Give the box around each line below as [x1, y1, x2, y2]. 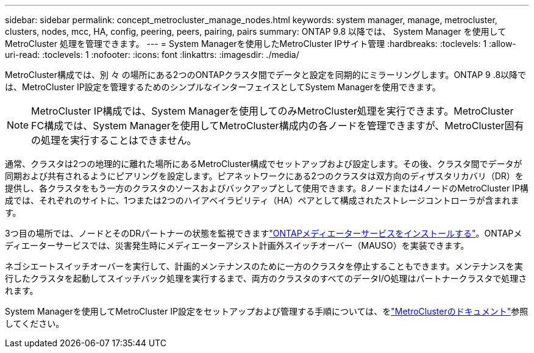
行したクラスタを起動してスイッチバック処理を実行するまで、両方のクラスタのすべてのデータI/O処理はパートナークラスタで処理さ [5, 273, 527, 283]
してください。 [5, 318, 65, 329]
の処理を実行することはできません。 [31, 134, 197, 146]
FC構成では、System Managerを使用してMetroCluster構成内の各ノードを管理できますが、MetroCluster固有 [31, 119, 524, 132]
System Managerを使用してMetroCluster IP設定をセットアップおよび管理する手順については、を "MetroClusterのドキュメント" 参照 [5, 306, 529, 316]
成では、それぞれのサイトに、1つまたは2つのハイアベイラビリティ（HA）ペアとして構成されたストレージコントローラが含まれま [5, 195, 519, 205]
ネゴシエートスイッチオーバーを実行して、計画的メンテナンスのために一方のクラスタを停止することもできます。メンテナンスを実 [5, 261, 523, 271]
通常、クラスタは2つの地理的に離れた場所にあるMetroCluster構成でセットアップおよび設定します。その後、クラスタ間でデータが [5, 159, 522, 169]
